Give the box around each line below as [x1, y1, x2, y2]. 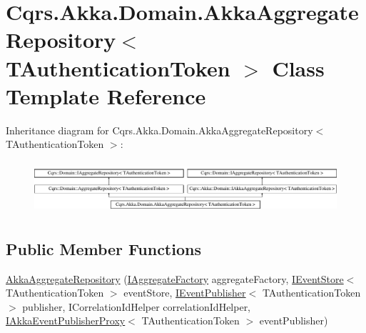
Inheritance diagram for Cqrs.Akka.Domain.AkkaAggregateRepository [6, 122, 313, 137]
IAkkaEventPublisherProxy [6, 313, 126, 328]
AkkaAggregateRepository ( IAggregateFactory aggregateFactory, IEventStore [6, 271, 344, 286]
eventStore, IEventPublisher [123, 285, 246, 300]
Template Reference [6, 81, 206, 110]
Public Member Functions [6, 237, 201, 259]
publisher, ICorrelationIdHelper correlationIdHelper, [22, 299, 251, 314]
